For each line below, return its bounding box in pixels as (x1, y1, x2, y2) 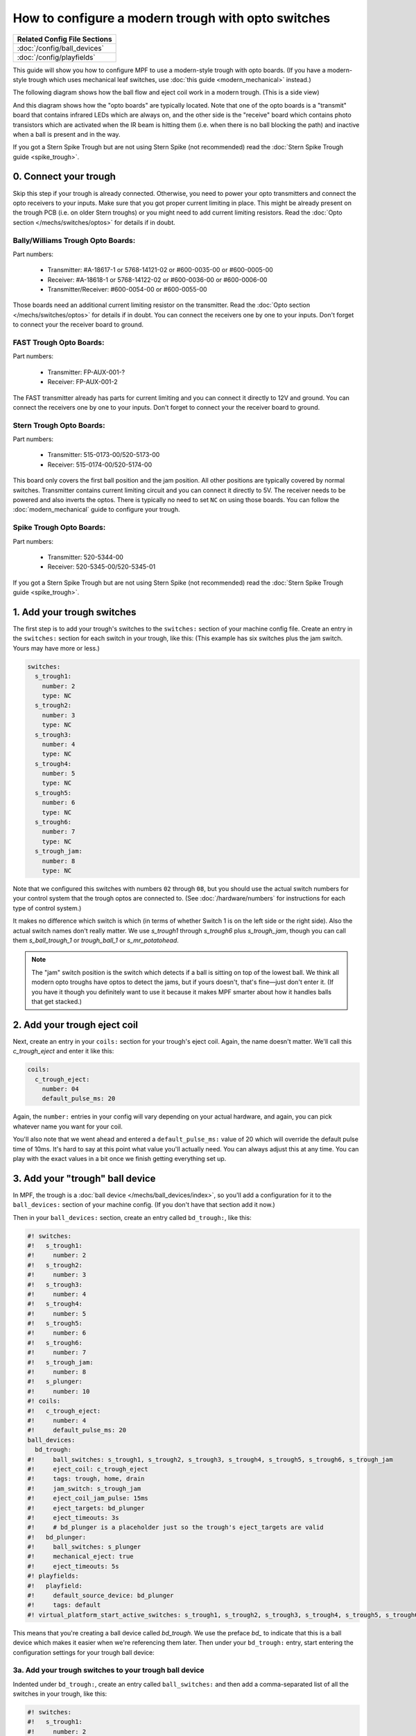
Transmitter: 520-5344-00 (47, 553, 124, 561)
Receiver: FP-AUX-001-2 (47, 378, 118, 386)
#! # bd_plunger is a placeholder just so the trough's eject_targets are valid (27, 1524, 324, 1531)
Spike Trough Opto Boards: (12, 523, 106, 533)
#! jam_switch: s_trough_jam (27, 1485, 141, 1492)
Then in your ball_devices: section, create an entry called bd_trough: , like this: (12, 1213, 252, 1221)
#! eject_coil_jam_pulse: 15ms (27, 1494, 148, 1503)
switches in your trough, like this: (12, 1689, 107, 1698)
